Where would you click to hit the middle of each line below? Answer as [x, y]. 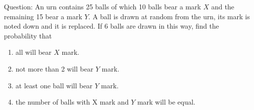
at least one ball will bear [54, 85]
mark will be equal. [166, 102]
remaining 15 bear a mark [43, 16]
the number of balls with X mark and [72, 102]
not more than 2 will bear [54, 68]
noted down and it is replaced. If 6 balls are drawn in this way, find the [111, 26]
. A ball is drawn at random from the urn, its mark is [169, 16]
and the [223, 6]
